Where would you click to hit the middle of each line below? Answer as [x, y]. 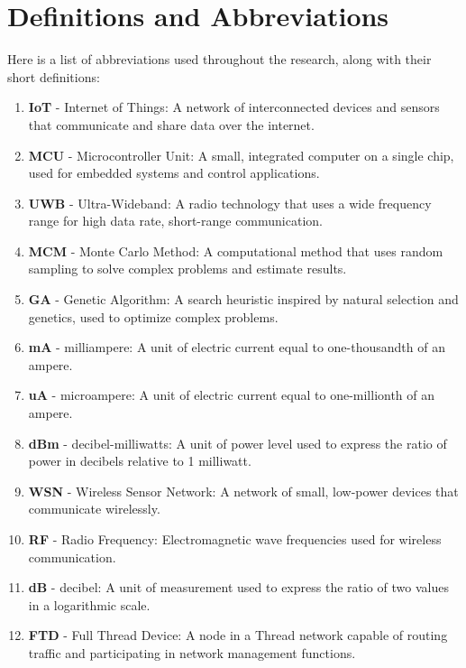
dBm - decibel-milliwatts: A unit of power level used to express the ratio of [238, 443]
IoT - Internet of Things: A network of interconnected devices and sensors [234, 107]
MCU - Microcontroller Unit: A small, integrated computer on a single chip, [241, 155]
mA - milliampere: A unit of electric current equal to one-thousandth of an [237, 347]
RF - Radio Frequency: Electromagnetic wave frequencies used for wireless [235, 539]
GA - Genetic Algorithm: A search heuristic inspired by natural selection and [243, 299]
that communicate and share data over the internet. [171, 124]
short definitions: [54, 76]
